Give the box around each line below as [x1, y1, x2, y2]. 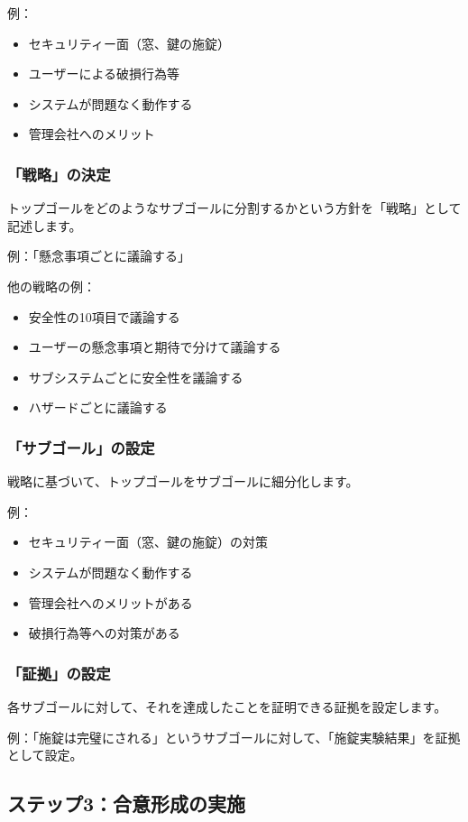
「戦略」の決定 [7, 162, 111, 185]
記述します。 [7, 216, 82, 235]
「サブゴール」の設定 [7, 436, 155, 458]
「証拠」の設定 [7, 661, 111, 684]
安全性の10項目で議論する [28, 307, 180, 326]
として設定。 [7, 745, 83, 764]
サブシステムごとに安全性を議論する [28, 367, 243, 386]
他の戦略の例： [7, 276, 96, 295]
